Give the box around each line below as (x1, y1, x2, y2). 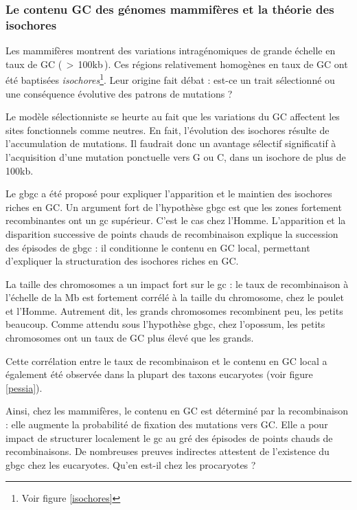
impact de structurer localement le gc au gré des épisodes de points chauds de (5, 430, 333, 445)
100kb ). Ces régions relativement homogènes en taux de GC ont (78, 56, 348, 71)
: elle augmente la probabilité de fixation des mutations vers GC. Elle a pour (5, 417, 328, 432)
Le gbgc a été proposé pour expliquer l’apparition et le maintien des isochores (5, 186, 332, 201)
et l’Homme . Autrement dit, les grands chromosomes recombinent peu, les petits (5, 303, 343, 318)
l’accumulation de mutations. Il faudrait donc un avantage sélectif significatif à (5, 136, 336, 151)
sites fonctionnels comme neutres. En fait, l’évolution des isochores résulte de (5, 122, 330, 137)
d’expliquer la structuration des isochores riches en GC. (5, 254, 239, 268)
